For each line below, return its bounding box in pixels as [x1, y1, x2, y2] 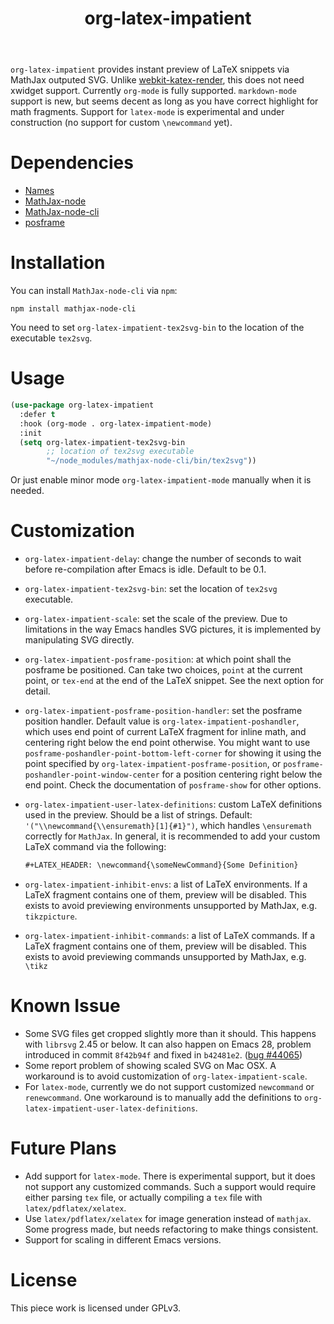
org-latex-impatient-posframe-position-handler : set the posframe [24, 705, 303, 717]
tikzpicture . [24, 910, 78, 922]
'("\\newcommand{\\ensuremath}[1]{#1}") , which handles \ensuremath [24, 820, 312, 832]
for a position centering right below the [161, 768, 323, 781]
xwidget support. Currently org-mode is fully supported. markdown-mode [10, 85, 297, 97]
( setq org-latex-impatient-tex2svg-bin [19, 437, 186, 447]
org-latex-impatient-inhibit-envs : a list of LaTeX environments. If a [24, 878, 308, 890]
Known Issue [10, 995, 121, 1017]
